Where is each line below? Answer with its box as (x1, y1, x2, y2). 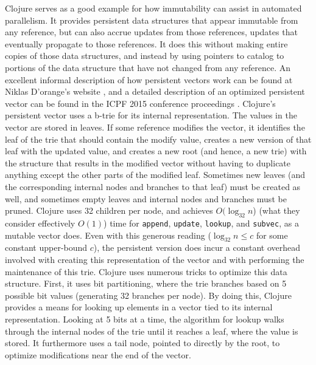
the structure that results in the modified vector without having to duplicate (5, 156, 291, 169)
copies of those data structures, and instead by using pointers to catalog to (5, 49, 284, 62)
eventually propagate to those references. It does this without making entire (5, 37, 288, 50)
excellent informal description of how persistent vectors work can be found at (5, 73, 293, 86)
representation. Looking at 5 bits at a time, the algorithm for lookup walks (5, 312, 284, 325)
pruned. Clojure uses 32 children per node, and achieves (5, 204, 213, 217)
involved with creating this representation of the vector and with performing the (5, 253, 304, 265)
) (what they (253, 204, 300, 217)
